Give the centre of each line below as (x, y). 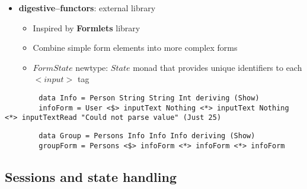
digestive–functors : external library (87, 8)
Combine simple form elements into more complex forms (135, 48)
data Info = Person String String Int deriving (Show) (149, 98)
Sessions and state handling (91, 176)
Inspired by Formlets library (87, 27)
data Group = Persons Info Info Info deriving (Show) (147, 136)
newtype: (92, 67)
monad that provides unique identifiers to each (218, 67)
